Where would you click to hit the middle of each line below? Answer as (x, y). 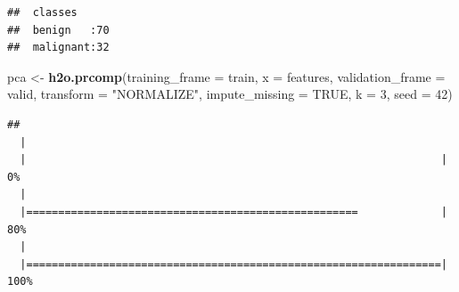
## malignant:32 (58, 48)
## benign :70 (58, 30)
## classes (42, 12)
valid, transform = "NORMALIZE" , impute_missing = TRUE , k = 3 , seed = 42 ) (230, 94)
